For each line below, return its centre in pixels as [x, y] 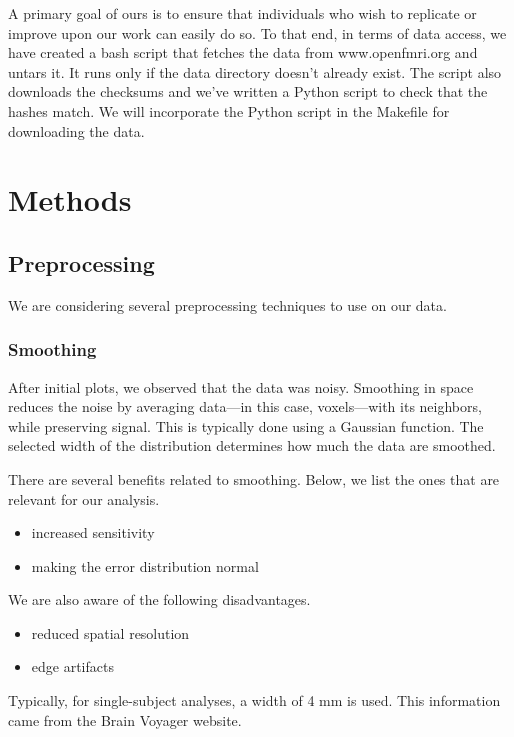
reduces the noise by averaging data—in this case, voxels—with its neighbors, [245, 406]
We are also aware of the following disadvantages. [159, 599]
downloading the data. [76, 130]
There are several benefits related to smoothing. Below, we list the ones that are [254, 478]
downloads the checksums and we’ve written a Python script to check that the [248, 91]
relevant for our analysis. [84, 498]
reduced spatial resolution [110, 632]
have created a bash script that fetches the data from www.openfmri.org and [243, 52]
